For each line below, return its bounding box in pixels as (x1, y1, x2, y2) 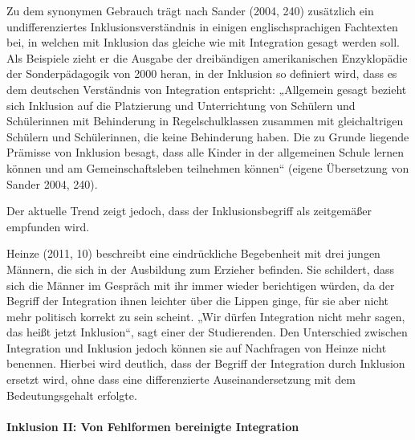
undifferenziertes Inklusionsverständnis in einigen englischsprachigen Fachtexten (6, 18, 398, 35)
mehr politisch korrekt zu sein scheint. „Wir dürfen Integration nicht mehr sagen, (6, 308, 405, 324)
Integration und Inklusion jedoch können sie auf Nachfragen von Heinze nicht (6, 339, 387, 356)
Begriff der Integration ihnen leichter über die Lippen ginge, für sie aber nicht (6, 292, 389, 309)
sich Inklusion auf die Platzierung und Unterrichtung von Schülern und (6, 96, 356, 113)
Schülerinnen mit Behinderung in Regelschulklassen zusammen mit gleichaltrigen (6, 112, 404, 129)
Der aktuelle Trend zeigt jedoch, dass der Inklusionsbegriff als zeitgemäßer (6, 202, 372, 219)
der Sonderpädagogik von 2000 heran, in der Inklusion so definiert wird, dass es (6, 65, 397, 82)
